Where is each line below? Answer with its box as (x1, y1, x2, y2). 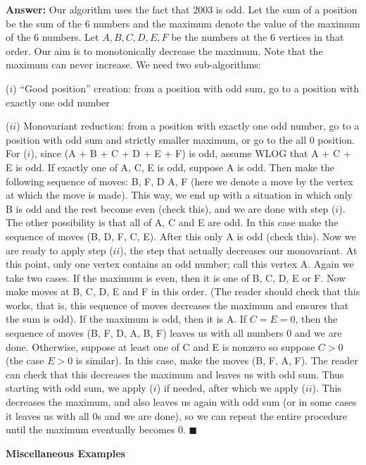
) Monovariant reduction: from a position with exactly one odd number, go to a (16, 118, 360, 133)
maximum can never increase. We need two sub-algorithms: (6, 57, 261, 72)
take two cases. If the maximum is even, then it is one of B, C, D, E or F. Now (6, 270, 346, 285)
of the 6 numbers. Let (6, 30, 99, 44)
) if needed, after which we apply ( (156, 380, 305, 395)
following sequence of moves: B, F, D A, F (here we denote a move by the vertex (6, 173, 353, 188)
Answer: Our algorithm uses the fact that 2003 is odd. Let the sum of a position (6, 2, 358, 16)
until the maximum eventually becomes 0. (6, 422, 186, 437)
